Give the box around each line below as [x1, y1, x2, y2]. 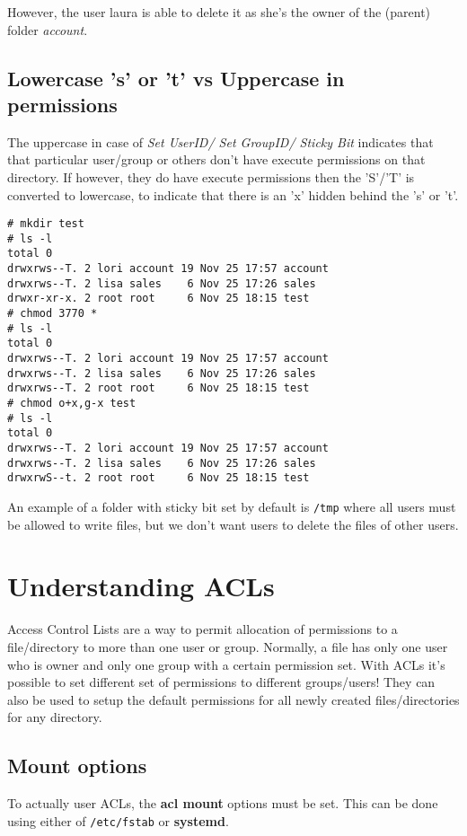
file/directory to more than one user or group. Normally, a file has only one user [7, 637, 448, 656]
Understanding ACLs [7, 568, 275, 604]
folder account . [7, 20, 88, 39]
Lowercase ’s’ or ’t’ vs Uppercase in [7, 64, 345, 92]
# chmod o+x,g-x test [7, 397, 137, 410]
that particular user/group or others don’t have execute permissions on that [7, 150, 426, 169]
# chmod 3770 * [7, 307, 98, 321]
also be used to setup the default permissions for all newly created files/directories [7, 690, 460, 708]
